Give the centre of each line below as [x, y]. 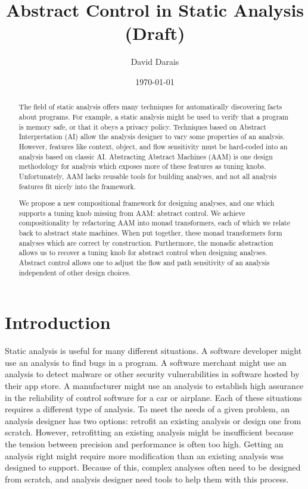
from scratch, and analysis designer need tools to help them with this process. [147, 479]
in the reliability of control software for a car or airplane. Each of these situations [153, 397]
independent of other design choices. [75, 272]
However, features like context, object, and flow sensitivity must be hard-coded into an [153, 146]
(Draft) [155, 33]
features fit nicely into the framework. [77, 186]
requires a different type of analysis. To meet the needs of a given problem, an [147, 409]
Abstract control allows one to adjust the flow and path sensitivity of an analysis [144, 263]
